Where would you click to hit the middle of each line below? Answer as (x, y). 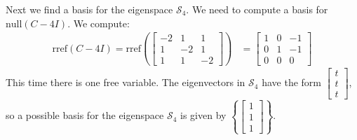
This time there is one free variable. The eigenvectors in (126, 82)
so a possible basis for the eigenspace (85, 115)
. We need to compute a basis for (257, 9)
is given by (203, 115)
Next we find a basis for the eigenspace (89, 9)
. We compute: (99, 23)
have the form (291, 82)
